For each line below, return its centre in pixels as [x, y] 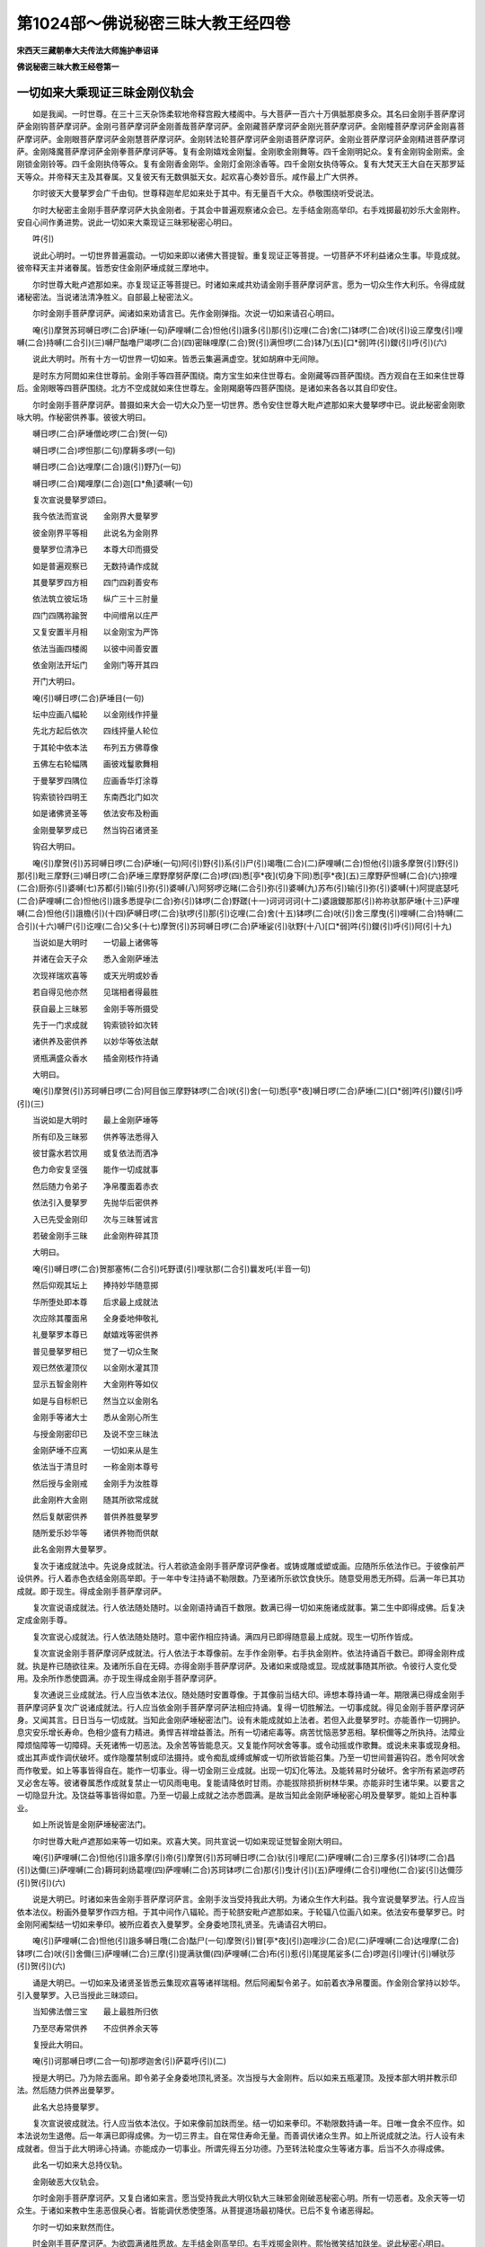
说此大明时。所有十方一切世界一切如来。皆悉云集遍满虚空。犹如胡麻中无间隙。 [177, 359]
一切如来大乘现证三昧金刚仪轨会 [105, 92]
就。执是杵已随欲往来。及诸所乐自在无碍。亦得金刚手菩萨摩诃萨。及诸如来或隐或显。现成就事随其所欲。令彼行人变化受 [237, 1665]
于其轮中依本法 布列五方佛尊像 [95, 747]
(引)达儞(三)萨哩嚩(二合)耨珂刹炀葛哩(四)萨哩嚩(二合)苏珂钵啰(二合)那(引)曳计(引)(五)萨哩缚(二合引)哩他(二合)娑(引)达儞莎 [240, 1870]
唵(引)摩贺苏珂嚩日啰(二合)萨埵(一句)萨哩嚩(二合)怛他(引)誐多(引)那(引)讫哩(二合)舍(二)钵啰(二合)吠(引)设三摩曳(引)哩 [247, 330]
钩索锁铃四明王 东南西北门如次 [95, 797]
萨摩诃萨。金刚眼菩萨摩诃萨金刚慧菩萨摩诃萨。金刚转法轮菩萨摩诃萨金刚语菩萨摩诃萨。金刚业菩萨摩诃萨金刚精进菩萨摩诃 [241, 138]
